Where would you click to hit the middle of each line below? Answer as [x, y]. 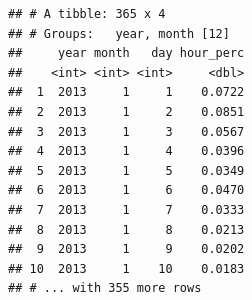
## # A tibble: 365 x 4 [87, 14]
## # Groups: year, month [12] [119, 33]
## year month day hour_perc [126, 53]
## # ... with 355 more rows [105, 288]
